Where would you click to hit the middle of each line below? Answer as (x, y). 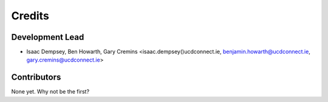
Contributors (36, 78)
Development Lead (48, 37)
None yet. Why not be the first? (50, 92)
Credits (30, 16)
